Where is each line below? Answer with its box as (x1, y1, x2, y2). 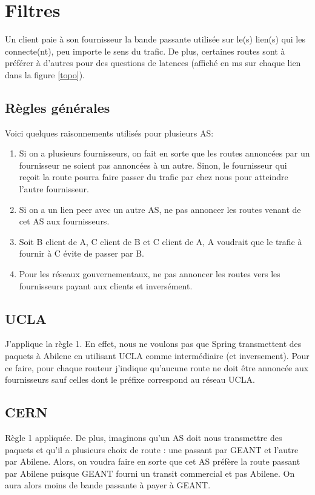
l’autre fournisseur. (19, 183, 89, 195)
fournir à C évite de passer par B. (19, 247, 145, 260)
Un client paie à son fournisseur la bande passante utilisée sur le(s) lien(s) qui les (5, 33, 305, 45)
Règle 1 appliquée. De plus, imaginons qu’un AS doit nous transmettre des (5, 431, 282, 444)
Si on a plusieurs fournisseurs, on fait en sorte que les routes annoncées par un (19, 147, 310, 160)
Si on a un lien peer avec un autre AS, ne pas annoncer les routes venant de (19, 203, 301, 215)
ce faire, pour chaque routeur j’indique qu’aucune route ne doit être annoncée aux (5, 361, 309, 374)
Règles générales (5, 98, 110, 116)
